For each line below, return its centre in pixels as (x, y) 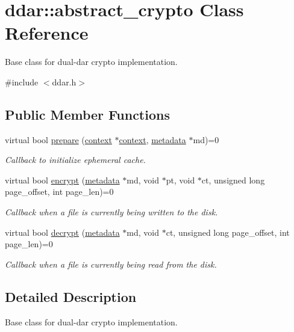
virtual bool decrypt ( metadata (62, 232)
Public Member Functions (87, 114)
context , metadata (152, 139)
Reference (47, 33)
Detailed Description (71, 296)
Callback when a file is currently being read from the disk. (111, 264)
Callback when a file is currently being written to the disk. (111, 212)
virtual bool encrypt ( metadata (62, 180)
